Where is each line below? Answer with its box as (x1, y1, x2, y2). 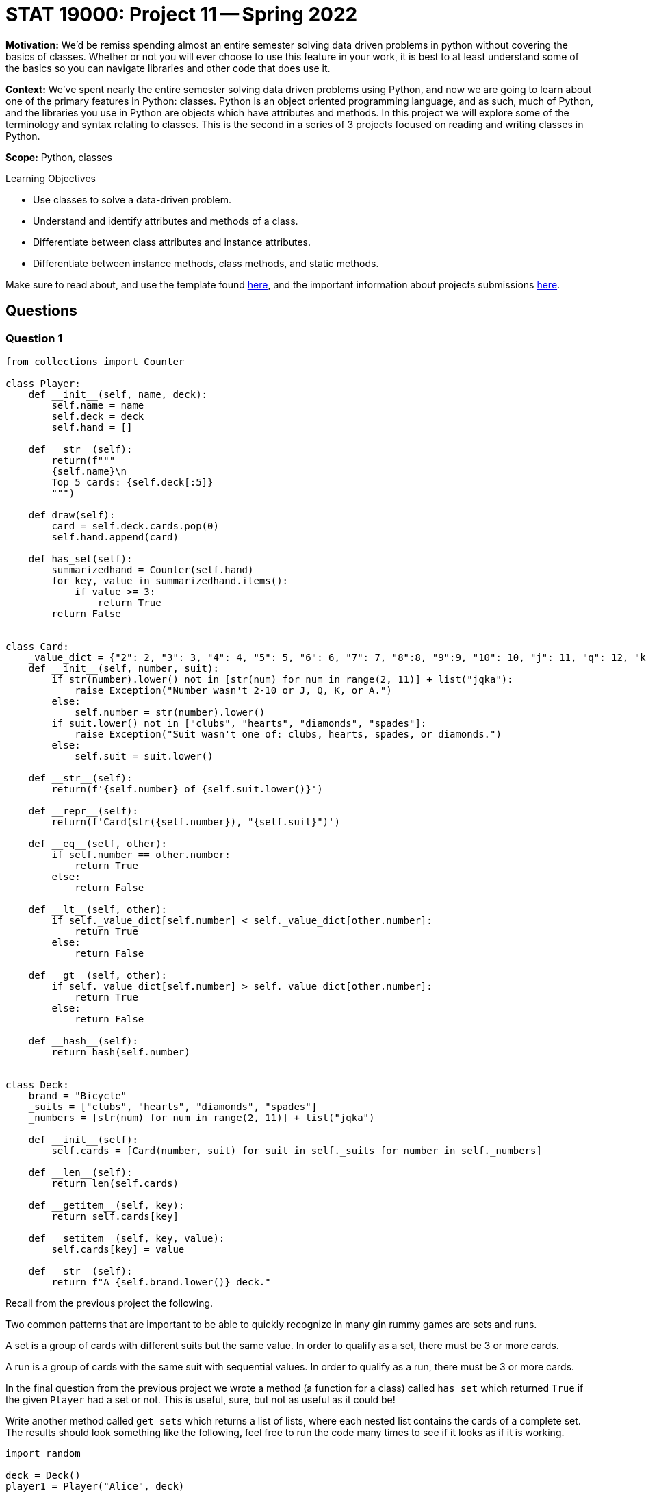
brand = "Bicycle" (28, 1090, 127, 1101)
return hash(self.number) (51, 1046, 190, 1057)
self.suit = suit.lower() (75, 750, 214, 762)
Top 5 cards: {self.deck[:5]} (51, 476, 214, 488)
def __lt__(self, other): (28, 903, 168, 915)
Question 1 (5, 331, 63, 345)
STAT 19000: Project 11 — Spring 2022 (5, 3, 358, 26)
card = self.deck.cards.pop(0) (51, 520, 219, 531)
